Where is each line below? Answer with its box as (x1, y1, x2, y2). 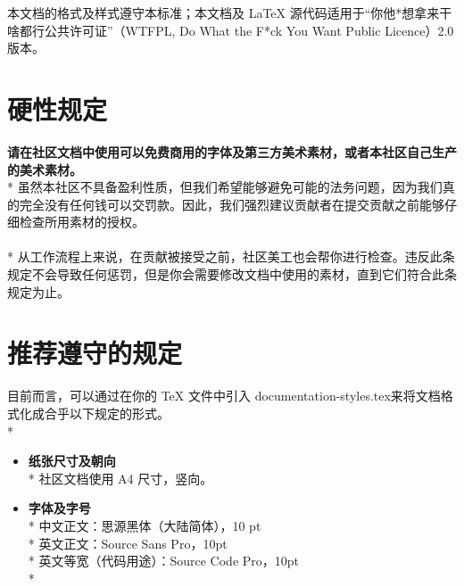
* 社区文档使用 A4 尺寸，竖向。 (28, 468, 213, 487)
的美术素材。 (7, 160, 82, 178)
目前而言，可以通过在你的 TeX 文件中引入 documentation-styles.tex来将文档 (7, 386, 441, 405)
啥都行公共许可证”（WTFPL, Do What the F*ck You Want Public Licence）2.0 (7, 21, 454, 39)
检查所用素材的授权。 (19, 212, 145, 231)
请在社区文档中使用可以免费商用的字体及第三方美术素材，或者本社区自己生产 (7, 142, 457, 161)
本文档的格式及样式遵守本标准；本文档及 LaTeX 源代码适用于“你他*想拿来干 (7, 4, 452, 21)
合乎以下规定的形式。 (44, 403, 170, 422)
